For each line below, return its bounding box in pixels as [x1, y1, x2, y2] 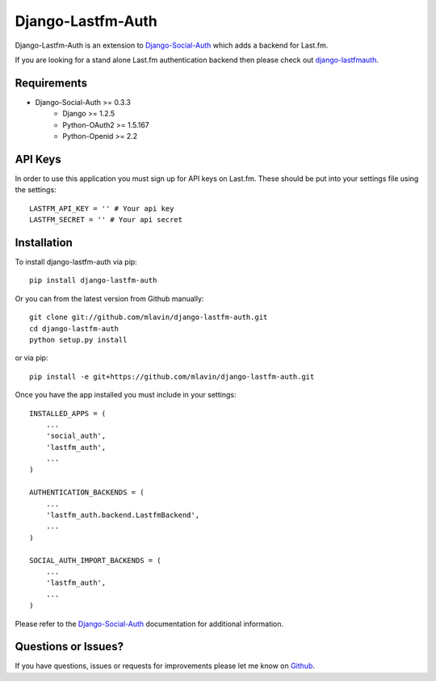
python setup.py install [29, 335, 128, 344]
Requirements [15, 76, 88, 90]
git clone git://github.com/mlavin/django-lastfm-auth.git [29, 313, 268, 322]
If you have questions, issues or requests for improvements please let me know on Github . [15, 661, 315, 670]
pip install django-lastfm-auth [29, 275, 157, 285]
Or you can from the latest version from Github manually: [15, 293, 204, 303]
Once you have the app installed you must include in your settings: [15, 390, 237, 400]
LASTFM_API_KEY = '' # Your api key [29, 204, 174, 213]
